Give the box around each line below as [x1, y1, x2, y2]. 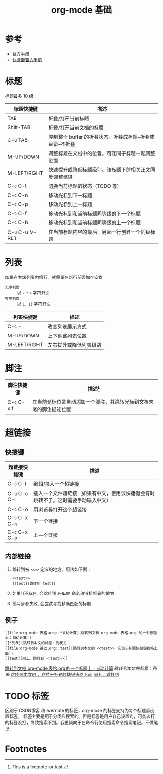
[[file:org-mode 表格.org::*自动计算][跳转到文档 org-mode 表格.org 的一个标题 [5, 630, 157, 635]
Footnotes [5, 743, 47, 754]
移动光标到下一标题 [48, 192, 92, 198]
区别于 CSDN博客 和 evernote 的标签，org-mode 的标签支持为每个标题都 [5, 708, 150, 714]
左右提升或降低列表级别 [48, 341, 101, 348]
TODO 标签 [5, 691, 49, 701]
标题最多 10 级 [5, 93, 33, 99]
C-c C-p [7, 200, 28, 207]
